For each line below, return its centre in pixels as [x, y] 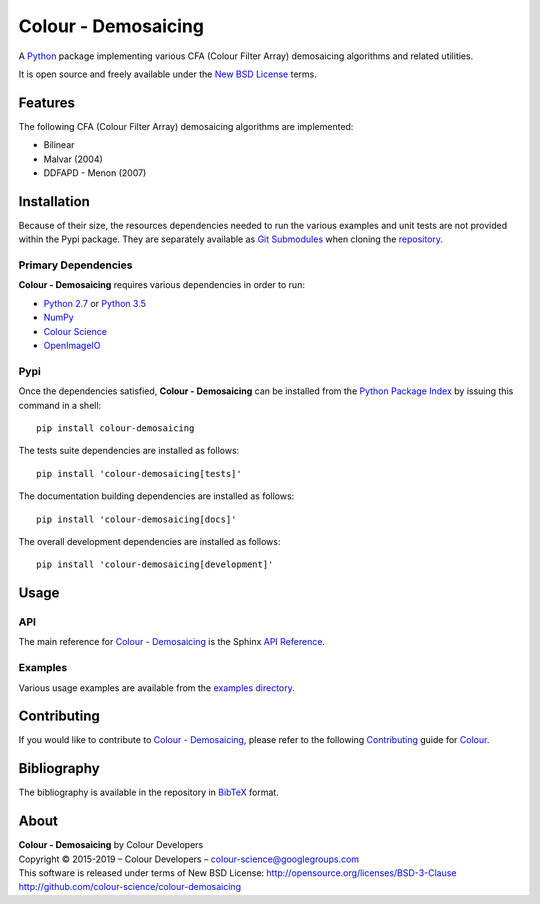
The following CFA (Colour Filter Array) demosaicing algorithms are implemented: [186, 126]
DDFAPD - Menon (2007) [95, 173]
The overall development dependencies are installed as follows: [149, 541]
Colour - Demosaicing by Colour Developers [111, 845]
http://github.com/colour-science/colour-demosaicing [130, 887]
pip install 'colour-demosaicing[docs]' [136, 519]
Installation [54, 201]
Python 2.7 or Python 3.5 [95, 303]
